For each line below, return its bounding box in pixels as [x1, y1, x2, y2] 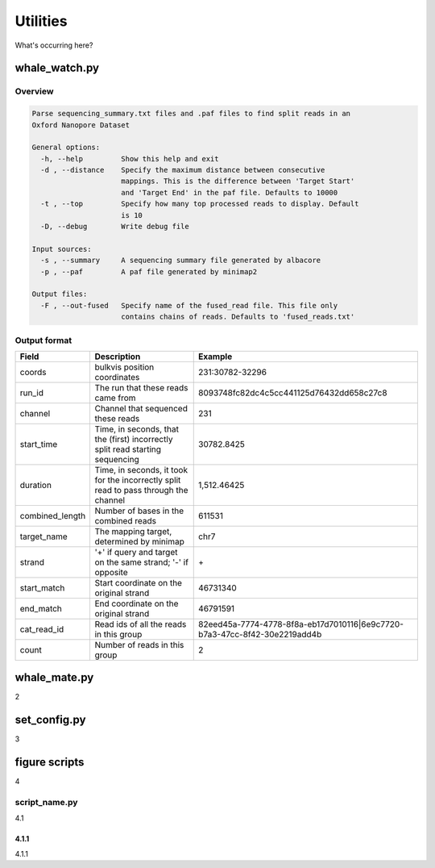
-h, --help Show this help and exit [40, 154, 219, 163]
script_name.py [14, 796, 78, 807]
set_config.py [14, 713, 86, 727]
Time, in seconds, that [94, 424, 179, 435]
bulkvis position [94, 361, 155, 373]
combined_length [19, 510, 86, 521]
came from [94, 392, 136, 403]
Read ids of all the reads [94, 618, 187, 629]
